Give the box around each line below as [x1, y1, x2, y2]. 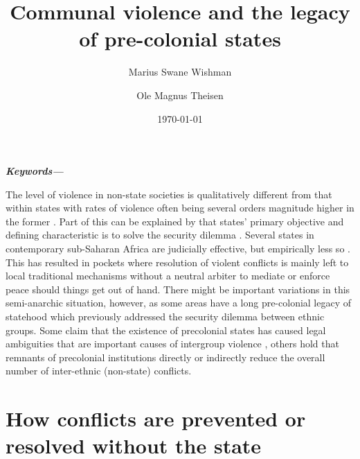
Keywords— [6, 164, 64, 178]
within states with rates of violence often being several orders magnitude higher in [6, 200, 354, 215]
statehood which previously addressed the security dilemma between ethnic [6, 309, 325, 324]
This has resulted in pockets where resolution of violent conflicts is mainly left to [6, 254, 349, 269]
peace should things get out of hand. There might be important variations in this [6, 282, 350, 296]
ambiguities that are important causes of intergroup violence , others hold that [6, 336, 339, 351]
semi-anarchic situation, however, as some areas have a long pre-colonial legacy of [6, 295, 352, 310]
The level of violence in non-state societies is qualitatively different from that [6, 187, 332, 201]
